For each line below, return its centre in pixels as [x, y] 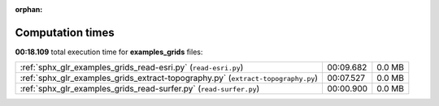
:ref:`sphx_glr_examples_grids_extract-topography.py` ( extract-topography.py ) [169, 78]
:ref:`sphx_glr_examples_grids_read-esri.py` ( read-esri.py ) [132, 67]
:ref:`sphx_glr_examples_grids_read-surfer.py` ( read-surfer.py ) [140, 89]
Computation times [65, 32]
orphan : [29, 9]
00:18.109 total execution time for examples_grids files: [109, 52]
